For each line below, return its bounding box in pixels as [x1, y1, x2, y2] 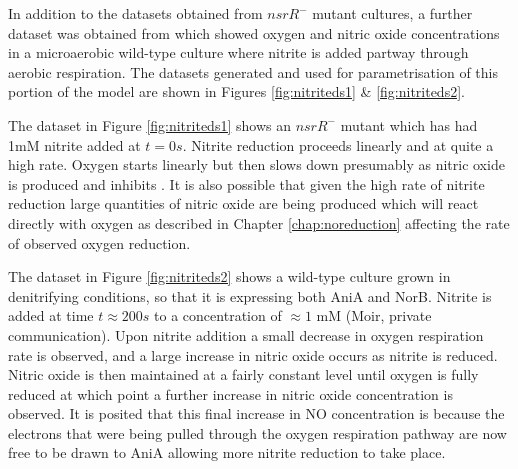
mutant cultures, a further [312, 3, 473, 23]
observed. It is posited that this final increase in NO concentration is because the [8, 403, 505, 424]
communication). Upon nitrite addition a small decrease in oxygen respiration [8, 324, 484, 345]
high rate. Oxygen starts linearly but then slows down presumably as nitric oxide [8, 154, 505, 175]
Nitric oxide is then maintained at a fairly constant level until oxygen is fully [8, 364, 479, 385]
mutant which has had [340, 114, 478, 135]
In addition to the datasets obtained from [8, 3, 263, 23]
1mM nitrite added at [8, 134, 141, 155]
